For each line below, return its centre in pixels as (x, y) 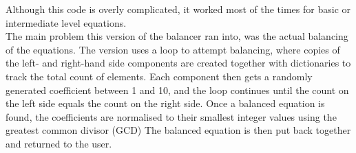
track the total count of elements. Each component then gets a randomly (159, 76)
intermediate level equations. (66, 22)
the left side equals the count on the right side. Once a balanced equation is (165, 103)
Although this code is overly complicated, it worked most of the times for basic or (178, 9)
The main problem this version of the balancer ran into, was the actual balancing (177, 36)
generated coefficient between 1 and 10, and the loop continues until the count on (177, 90)
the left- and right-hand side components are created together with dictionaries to (178, 63)
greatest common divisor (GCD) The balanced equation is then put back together (178, 130)
